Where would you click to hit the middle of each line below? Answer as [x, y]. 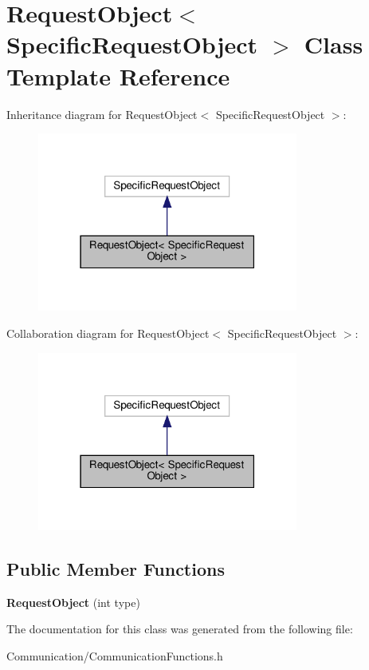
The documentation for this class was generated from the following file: [180, 629]
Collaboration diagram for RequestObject [108, 333]
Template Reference [118, 75]
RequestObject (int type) [73, 602]
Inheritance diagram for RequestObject [102, 114]
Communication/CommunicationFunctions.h [115, 656]
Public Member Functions [116, 569]
